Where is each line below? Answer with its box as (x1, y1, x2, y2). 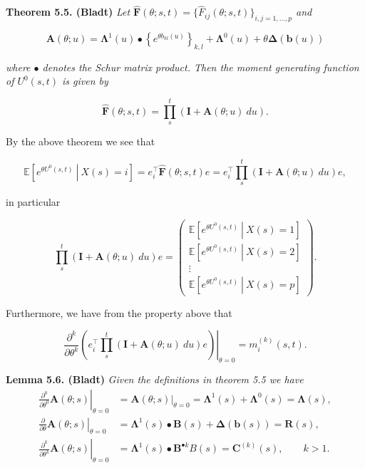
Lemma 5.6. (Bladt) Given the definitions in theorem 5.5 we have (6, 372, 304, 387)
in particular (6, 194, 61, 209)
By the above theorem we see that (6, 134, 155, 149)
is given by (62, 73, 108, 88)
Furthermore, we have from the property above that (6, 305, 232, 320)
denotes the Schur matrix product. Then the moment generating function (42, 59, 359, 74)
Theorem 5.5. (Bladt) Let (6, 4, 130, 19)
